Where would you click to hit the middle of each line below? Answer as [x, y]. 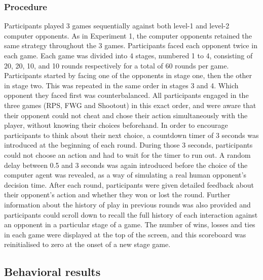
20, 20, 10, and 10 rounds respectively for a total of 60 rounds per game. [117, 65]
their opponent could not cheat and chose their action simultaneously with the [126, 115]
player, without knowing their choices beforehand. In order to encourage [116, 125]
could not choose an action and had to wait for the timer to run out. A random [127, 154]
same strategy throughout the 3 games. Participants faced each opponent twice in [131, 45]
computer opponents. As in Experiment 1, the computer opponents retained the [128, 35]
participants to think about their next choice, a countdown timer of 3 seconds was [131, 135]
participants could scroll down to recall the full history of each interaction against [131, 214]
